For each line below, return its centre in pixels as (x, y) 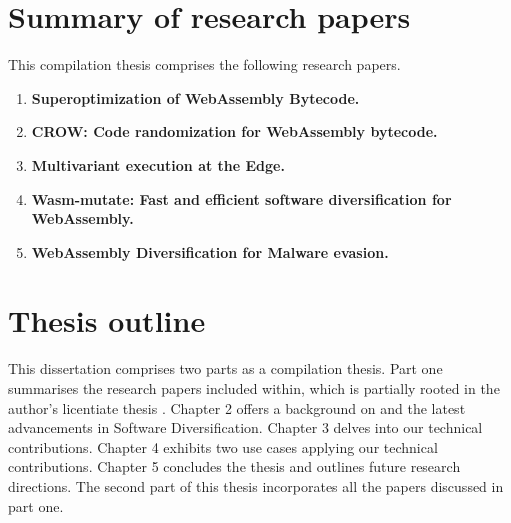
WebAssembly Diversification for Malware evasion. (210, 251)
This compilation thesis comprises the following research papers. (204, 64)
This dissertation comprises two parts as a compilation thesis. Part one (225, 368)
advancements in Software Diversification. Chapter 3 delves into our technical (245, 427)
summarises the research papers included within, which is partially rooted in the (254, 388)
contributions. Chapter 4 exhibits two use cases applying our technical (223, 446)
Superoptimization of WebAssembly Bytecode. (195, 97)
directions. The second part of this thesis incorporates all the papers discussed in (256, 485)
